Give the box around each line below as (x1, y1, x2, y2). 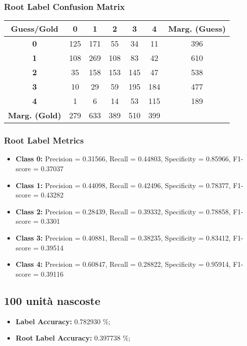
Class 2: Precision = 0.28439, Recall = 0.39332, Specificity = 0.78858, (15, 206, 231, 216)
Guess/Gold (10, 23, 58, 35)
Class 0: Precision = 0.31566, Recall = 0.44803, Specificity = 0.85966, (15, 153, 231, 164)
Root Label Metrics (4, 134, 84, 147)
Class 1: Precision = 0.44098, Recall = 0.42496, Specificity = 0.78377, (15, 180, 231, 190)
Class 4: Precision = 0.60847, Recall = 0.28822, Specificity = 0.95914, (15, 259, 231, 269)
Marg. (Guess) (168, 23, 226, 35)
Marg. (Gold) (8, 109, 61, 121)
